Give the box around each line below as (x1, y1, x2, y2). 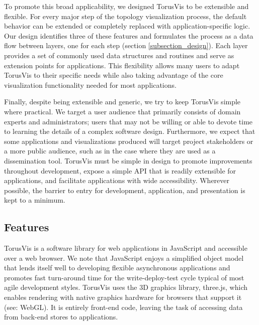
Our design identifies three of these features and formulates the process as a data (4, 30, 253, 41)
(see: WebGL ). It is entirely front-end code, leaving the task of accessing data (4, 301, 243, 312)
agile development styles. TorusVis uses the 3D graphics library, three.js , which (4, 282, 247, 292)
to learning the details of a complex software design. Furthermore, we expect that (4, 126, 255, 136)
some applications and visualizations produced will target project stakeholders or (4, 135, 253, 146)
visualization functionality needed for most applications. (4, 79, 177, 90)
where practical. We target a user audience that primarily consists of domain (4, 106, 241, 116)
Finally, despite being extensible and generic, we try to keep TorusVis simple (4, 96, 241, 107)
